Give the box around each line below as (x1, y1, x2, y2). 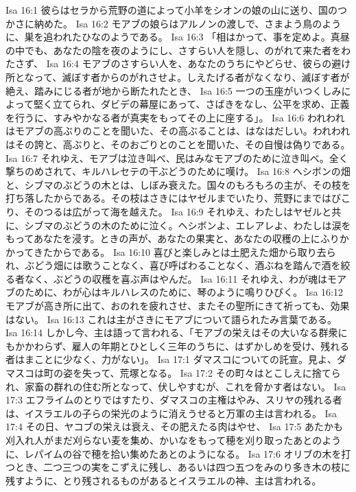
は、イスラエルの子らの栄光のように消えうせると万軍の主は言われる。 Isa (5, 406, 337, 420)
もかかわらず (5, 338, 62, 353)
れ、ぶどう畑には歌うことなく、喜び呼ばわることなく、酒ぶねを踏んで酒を (5, 258, 341, 272)
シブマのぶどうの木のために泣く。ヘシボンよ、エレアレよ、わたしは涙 (24, 218, 342, 232)
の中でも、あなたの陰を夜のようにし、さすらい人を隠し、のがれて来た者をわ (5, 43, 351, 57)
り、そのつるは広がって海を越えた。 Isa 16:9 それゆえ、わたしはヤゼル (5, 204, 322, 218)
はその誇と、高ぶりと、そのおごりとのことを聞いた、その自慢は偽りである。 (5, 137, 351, 151)
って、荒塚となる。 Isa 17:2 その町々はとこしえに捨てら (91, 366, 341, 380)
